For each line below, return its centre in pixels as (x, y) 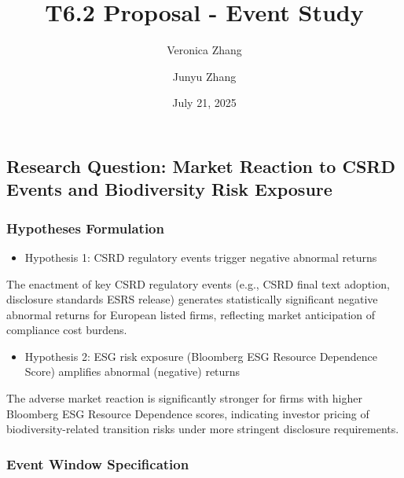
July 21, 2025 (204, 103)
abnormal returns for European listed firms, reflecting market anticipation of (191, 314)
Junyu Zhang (204, 76)
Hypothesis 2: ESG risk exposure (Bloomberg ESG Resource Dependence (201, 356)
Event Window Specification (98, 463)
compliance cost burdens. (67, 330)
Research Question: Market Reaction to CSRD (201, 165)
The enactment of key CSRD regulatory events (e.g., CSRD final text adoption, (198, 283)
